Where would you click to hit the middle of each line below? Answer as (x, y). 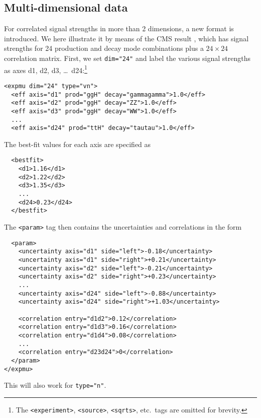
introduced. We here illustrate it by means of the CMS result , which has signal (126, 38)
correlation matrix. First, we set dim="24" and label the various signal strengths (127, 58)
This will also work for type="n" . (55, 385)
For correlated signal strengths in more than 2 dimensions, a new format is (119, 28)
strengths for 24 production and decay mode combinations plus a (104, 48)
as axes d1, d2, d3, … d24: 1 (46, 69)
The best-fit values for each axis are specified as (78, 144)
